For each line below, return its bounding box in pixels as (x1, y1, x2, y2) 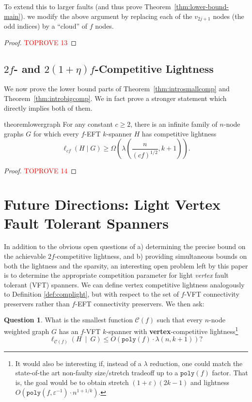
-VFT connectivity (184, 289, 239, 299)
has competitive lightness (142, 128, 217, 138)
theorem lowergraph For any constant (4, 119, 113, 129)
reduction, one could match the (150, 358, 243, 368)
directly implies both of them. (4, 102, 93, 113)
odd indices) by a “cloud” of (4, 21, 87, 31)
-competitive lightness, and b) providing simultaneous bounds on (54, 251, 247, 261)
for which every (33, 128, 79, 138)
